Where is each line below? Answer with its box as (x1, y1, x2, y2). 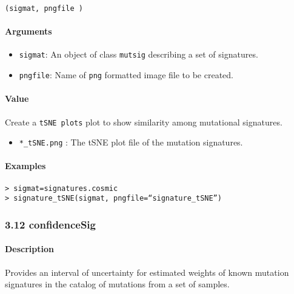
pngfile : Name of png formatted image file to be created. (19, 68, 234, 81)
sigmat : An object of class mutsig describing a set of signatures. (19, 48, 258, 61)
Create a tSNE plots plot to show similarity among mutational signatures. (5, 115, 282, 128)
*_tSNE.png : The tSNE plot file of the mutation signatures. (19, 136, 243, 149)
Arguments (5, 25, 52, 38)
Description (5, 242, 55, 255)
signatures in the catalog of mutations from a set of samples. (5, 278, 230, 290)
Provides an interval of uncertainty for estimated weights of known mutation (5, 266, 289, 278)
